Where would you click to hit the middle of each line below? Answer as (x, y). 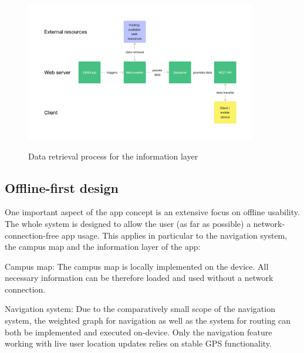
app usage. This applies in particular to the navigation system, (174, 235)
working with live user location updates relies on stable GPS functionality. (138, 343)
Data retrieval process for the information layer (113, 156)
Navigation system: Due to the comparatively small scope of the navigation (140, 309)
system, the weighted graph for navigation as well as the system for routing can (148, 320)
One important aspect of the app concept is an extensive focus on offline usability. (152, 212)
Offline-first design (62, 187)
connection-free (32, 235)
